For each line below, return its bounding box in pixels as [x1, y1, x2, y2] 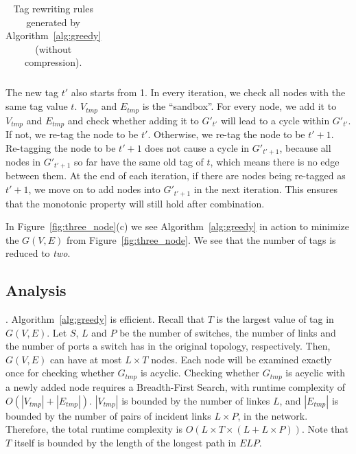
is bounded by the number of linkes [121, 393, 270, 407]
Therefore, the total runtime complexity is [5, 422, 183, 436]
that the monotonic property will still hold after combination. [5, 196, 265, 210]
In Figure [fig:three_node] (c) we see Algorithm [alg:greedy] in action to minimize [5, 219, 349, 234]
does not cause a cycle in [145, 140, 250, 155]
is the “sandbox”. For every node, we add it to [142, 99, 337, 113]
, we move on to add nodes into [28, 182, 161, 196]
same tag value [5, 99, 68, 113]
